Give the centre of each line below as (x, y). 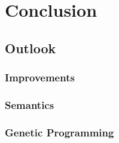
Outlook (30, 48)
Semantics (30, 104)
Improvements (40, 77)
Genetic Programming (59, 132)
